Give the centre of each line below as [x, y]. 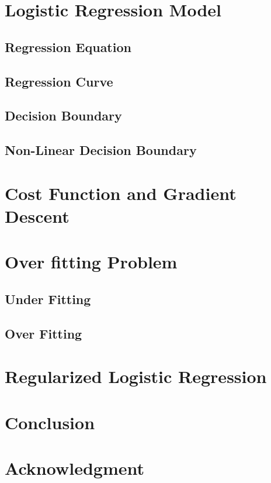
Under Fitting [48, 299]
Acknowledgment [74, 468]
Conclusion [50, 422]
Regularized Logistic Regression [136, 376]
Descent [37, 215]
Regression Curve [59, 81]
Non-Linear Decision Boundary [101, 150]
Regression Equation [68, 46]
